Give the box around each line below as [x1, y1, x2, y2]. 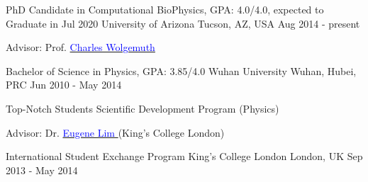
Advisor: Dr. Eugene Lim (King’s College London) [6, 125, 225, 140]
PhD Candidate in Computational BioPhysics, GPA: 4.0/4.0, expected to [6, 2, 324, 16]
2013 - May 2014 [6, 162, 78, 177]
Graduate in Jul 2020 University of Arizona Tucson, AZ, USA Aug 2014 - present [6, 16, 360, 30]
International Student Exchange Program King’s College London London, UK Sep [6, 149, 363, 164]
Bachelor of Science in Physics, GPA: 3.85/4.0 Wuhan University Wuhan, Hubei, [6, 63, 357, 78]
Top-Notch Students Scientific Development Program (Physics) [6, 101, 279, 115]
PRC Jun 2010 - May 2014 [6, 77, 122, 92]
